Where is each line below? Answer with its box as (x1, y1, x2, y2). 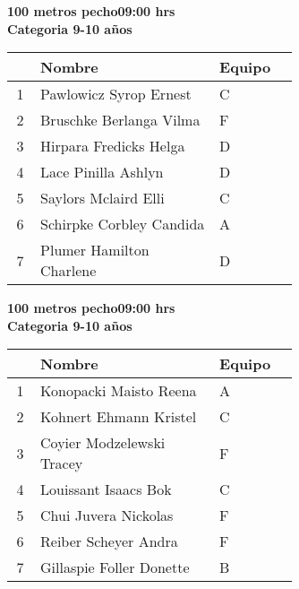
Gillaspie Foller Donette (40, 557, 190, 578)
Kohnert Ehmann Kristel (40, 406, 197, 428)
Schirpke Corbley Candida (40, 213, 205, 235)
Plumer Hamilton (40, 239, 149, 261)
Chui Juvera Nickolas (40, 505, 174, 526)
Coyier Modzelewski (40, 432, 166, 454)
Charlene (40, 260, 97, 282)
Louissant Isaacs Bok (40, 479, 172, 500)
